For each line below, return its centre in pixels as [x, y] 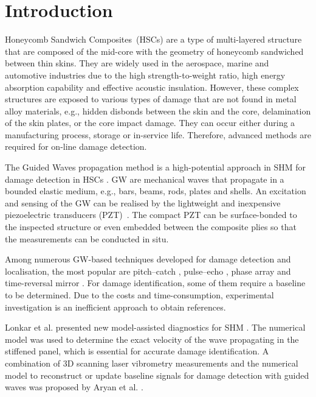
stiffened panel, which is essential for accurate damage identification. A [137, 351]
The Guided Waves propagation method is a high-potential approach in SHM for [156, 167]
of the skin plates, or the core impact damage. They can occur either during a [150, 123]
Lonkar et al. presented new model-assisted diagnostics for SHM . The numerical [155, 327]
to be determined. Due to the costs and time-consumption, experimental [139, 295]
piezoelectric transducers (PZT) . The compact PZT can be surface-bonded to [151, 215]
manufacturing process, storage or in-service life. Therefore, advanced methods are [158, 134]
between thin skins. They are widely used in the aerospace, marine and [137, 63]
